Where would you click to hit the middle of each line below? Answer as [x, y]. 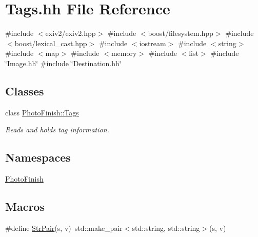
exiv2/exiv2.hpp [71, 33]
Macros [25, 206]
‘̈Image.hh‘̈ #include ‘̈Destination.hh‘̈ [63, 63]
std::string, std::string [166, 228]
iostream [153, 43]
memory [124, 53]
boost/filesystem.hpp [181, 33]
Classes [25, 91]
